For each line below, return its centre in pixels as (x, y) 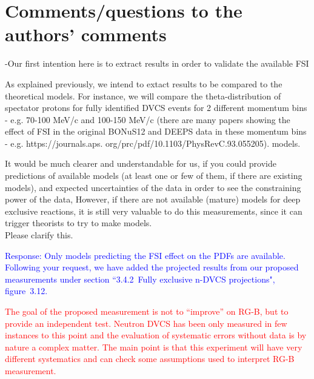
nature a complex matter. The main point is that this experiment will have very (154, 347)
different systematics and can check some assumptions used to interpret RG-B (150, 359)
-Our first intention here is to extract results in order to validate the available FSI (157, 63)
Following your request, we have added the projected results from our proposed (152, 267)
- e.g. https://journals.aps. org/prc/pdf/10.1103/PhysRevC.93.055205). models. (153, 143)
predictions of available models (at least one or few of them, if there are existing (154, 176)
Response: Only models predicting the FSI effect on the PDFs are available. (145, 255)
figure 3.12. (26, 291)
